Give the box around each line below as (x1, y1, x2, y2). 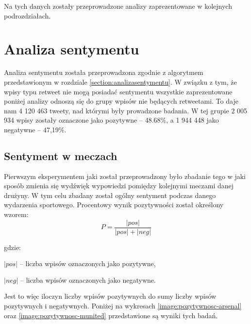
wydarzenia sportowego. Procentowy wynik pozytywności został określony (4, 199, 224, 210)
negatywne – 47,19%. (4, 124, 67, 134)
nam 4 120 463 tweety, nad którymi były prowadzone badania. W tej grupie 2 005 (4, 105, 248, 115)
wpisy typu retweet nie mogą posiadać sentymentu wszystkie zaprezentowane (4, 86, 233, 96)
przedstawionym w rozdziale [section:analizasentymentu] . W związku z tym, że (4, 76, 237, 87)
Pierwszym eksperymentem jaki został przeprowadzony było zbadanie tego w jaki (4, 171, 246, 181)
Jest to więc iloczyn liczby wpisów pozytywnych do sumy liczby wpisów (4, 291, 217, 301)
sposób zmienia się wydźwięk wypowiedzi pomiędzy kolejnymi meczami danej (4, 180, 234, 191)
